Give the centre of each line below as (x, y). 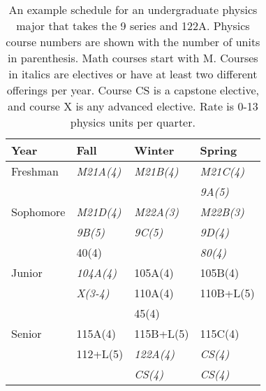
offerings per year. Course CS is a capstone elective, (133, 90)
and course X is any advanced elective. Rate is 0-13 (133, 106)
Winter (154, 150)
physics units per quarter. (133, 122)
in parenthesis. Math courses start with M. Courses (133, 58)
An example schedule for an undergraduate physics (133, 9)
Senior (27, 333)
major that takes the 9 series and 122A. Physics (133, 26)
